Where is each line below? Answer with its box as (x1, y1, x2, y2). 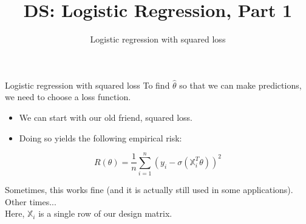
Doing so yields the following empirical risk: (19, 131, 182, 144)
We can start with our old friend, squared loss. (19, 110, 192, 123)
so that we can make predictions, (179, 78, 302, 91)
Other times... (5, 195, 56, 208)
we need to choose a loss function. (5, 90, 131, 103)
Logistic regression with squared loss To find (5, 78, 170, 91)
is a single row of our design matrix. (38, 207, 172, 220)
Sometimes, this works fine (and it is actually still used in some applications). (5, 183, 293, 196)
